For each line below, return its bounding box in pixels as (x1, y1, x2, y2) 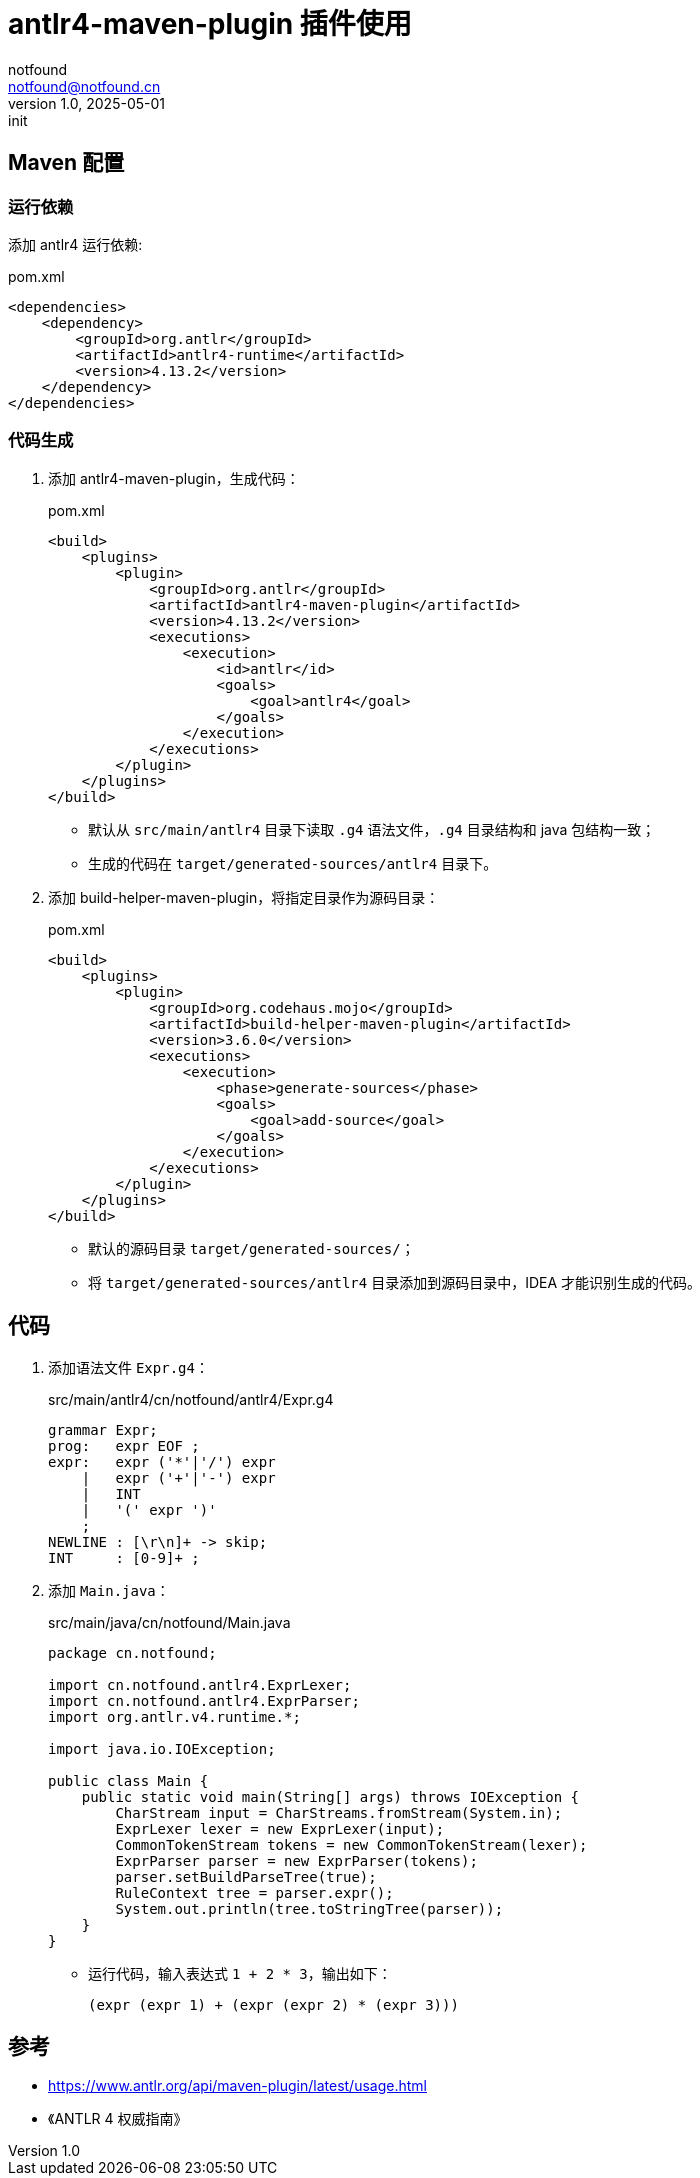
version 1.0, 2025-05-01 (8, 94, 165, 112)
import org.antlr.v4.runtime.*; (48, 1708, 301, 1725)
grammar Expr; (48, 1421, 158, 1438)
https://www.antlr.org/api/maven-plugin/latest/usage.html (48, 2077, 427, 2095)
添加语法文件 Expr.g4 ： (48, 1358, 209, 1376)
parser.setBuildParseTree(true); (115, 1868, 377, 1885)
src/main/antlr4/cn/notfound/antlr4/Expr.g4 (48, 1390, 334, 1408)
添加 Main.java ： (48, 1581, 170, 1599)
